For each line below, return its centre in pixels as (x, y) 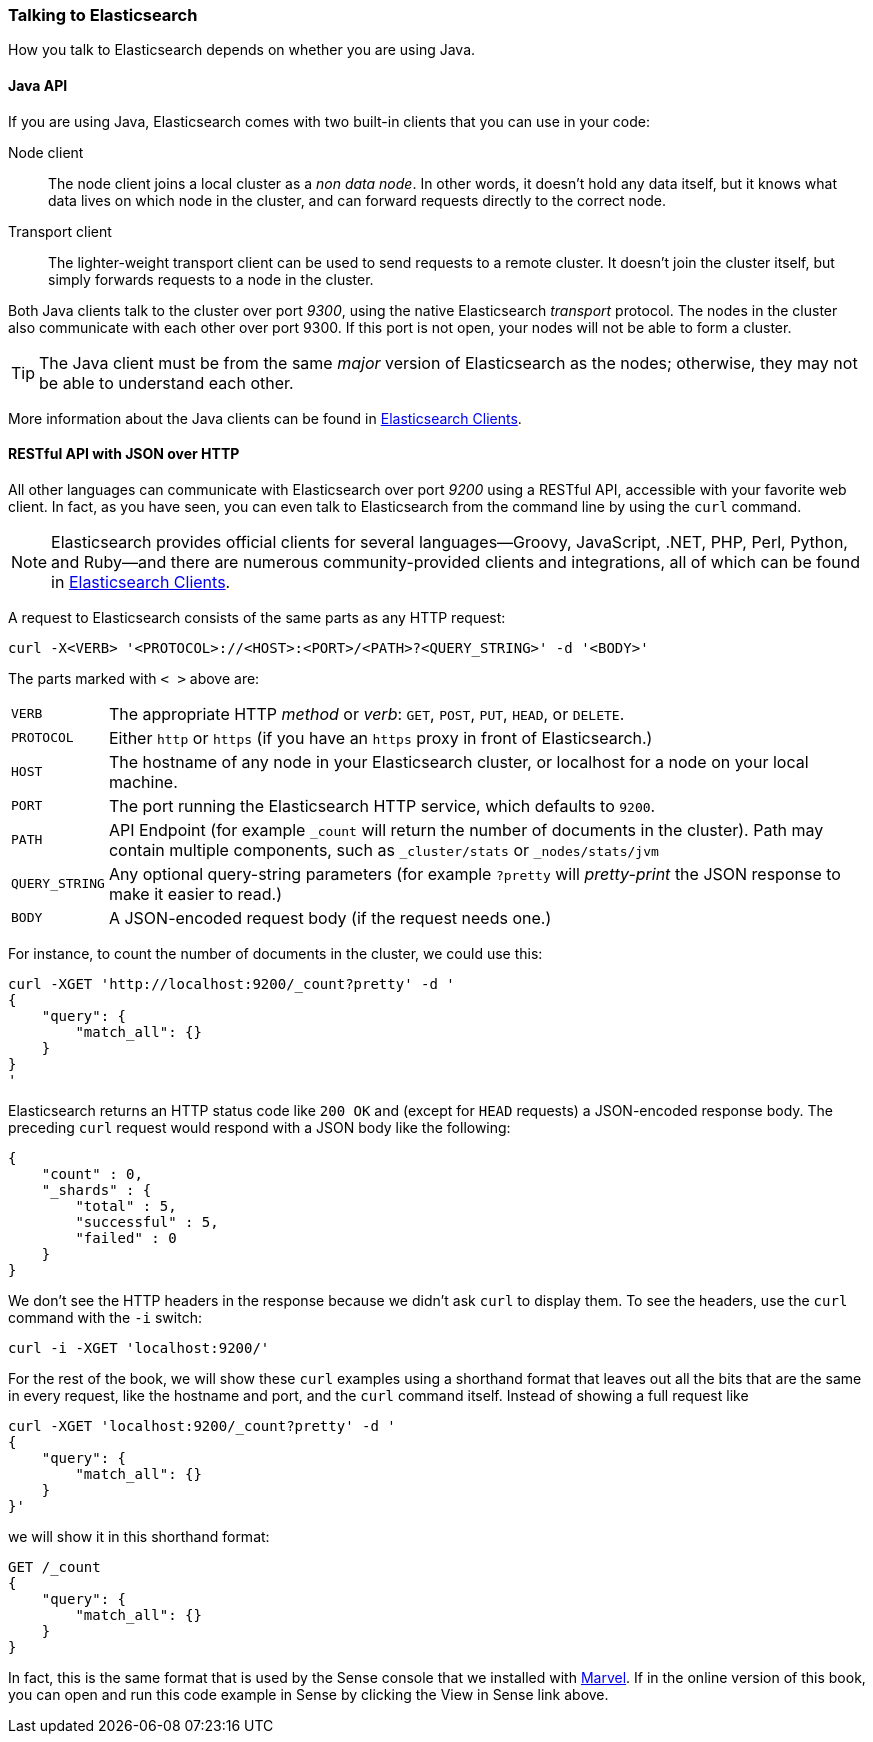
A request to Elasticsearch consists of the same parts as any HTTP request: (257, 617)
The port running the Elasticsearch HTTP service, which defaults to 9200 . (382, 805)
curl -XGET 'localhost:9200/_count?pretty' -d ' (202, 1425)
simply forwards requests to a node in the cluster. (211, 279)
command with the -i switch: (105, 1317)
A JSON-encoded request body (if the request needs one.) (330, 917)
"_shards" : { (96, 1189)
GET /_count (54, 1566)
